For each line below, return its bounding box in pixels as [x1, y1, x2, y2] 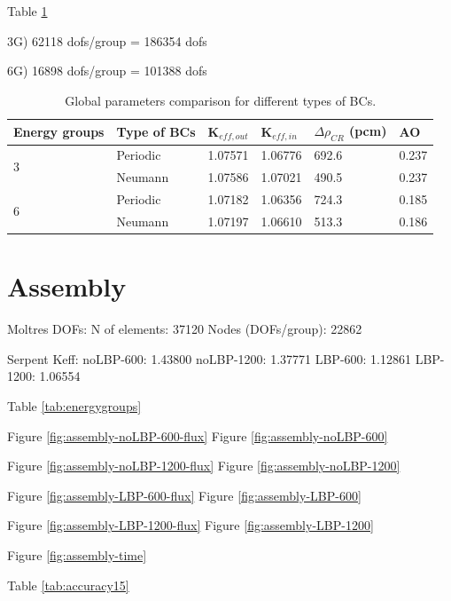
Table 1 [7, 2, 48, 20]
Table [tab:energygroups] [7, 396, 142, 415]
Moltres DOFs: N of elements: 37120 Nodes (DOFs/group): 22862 [7, 320, 362, 338]
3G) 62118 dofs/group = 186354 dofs [7, 31, 207, 50]
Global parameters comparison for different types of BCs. [65, 91, 377, 109]
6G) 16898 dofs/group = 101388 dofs [7, 61, 207, 80]
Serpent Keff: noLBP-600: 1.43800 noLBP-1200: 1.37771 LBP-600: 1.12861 [7, 349, 412, 368]
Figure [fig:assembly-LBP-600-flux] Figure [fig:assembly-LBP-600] [7, 486, 362, 504]
